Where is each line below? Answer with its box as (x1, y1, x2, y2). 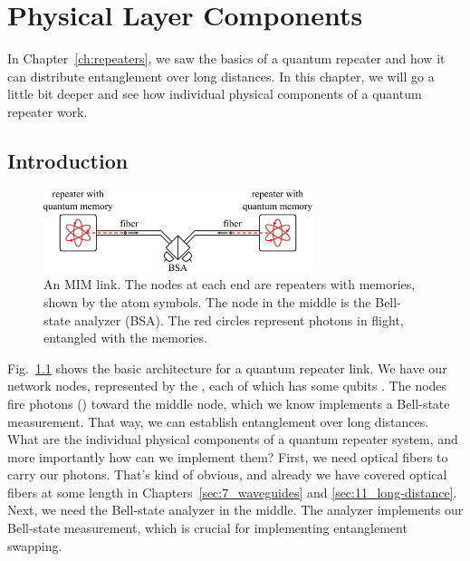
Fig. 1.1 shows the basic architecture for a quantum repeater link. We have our (7, 358, 447, 377)
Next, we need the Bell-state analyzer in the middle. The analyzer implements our (7, 500, 464, 519)
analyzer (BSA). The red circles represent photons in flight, (74, 310, 404, 329)
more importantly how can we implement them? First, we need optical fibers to (7, 447, 448, 466)
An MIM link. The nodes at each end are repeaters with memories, (43, 275, 416, 294)
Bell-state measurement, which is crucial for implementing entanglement (7, 518, 408, 537)
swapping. (7, 536, 62, 555)
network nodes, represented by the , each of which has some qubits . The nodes (7, 376, 447, 395)
